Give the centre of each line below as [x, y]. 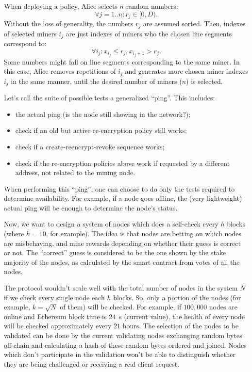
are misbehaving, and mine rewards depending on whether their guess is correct [122, 243]
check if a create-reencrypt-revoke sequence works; [90, 146]
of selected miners [30, 33]
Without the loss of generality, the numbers [69, 24]
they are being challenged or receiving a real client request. [92, 364]
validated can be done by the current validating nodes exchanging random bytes [123, 335]
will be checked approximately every [58, 326]
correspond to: [25, 43]
